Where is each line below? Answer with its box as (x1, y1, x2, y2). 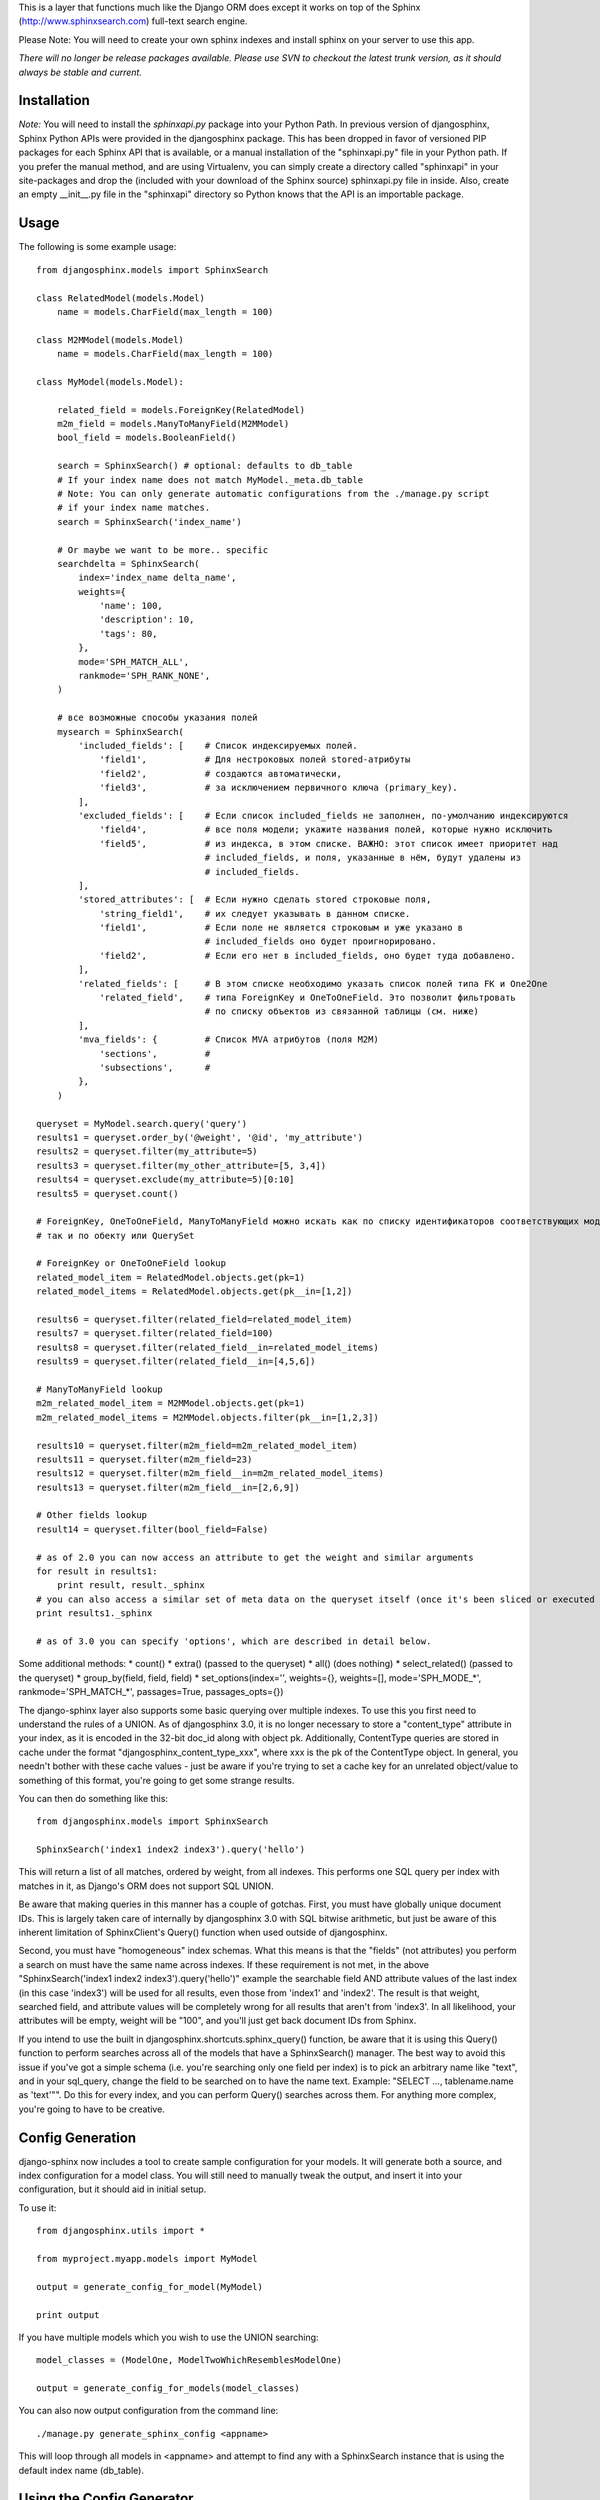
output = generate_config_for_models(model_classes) (36, 2383, 300, 2394)
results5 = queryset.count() (36, 1188, 179, 1199)
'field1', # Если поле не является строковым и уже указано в (99, 922, 464, 934)
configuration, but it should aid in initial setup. (18, 2183, 207, 2195)
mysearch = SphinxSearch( (56, 726, 185, 737)
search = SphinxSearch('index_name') (56, 516, 242, 527)
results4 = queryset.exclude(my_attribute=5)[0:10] (36, 1174, 295, 1185)
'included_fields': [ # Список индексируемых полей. (78, 740, 359, 751)
